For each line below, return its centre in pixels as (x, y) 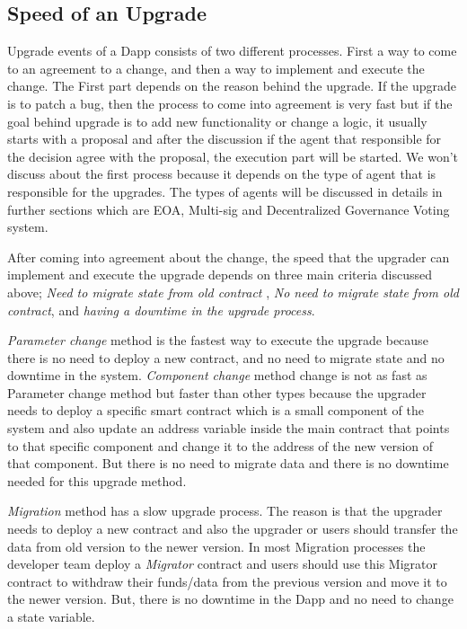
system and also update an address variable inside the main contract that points (229, 428)
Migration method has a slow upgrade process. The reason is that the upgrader (225, 511)
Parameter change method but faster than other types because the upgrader (217, 392)
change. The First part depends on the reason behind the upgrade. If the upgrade (232, 86)
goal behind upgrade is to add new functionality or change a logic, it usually (217, 121)
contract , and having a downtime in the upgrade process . (161, 310)
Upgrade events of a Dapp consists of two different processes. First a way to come (232, 51)
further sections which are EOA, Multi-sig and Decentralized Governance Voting (229, 209)
